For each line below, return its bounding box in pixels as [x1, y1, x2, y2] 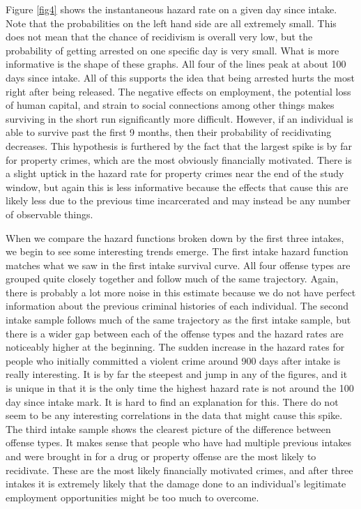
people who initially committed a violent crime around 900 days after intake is [6, 353, 341, 367]
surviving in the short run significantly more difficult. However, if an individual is [6, 111, 353, 126]
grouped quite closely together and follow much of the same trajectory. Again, [6, 271, 339, 286]
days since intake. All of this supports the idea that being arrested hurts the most [6, 70, 355, 84]
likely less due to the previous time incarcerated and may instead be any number [6, 193, 351, 208]
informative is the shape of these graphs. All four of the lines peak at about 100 [6, 56, 346, 71]
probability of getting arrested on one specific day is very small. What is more [6, 43, 339, 57]
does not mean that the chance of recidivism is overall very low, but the [6, 29, 313, 44]
